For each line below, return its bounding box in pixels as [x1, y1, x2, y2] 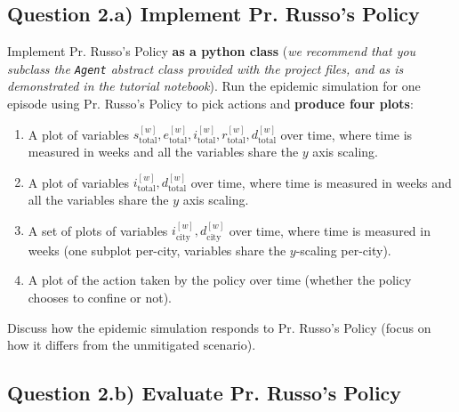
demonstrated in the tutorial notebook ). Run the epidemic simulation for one [7, 77, 421, 95]
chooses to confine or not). [28, 288, 172, 307]
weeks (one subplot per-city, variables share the [28, 240, 286, 259]
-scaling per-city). [295, 240, 391, 259]
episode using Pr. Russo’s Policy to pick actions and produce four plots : [7, 94, 414, 113]
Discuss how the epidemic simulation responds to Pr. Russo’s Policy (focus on [7, 318, 431, 336]
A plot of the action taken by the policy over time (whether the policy [28, 271, 412, 289]
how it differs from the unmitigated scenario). [7, 335, 256, 354]
